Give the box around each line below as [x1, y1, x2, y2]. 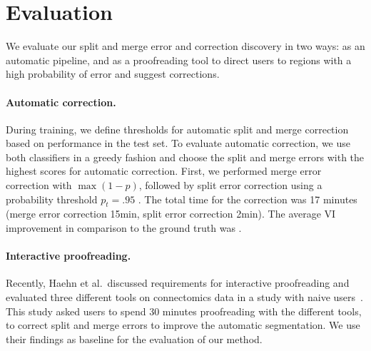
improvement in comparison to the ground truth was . [6, 220, 242, 235]
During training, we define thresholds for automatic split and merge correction [6, 121, 349, 136]
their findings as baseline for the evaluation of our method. [6, 331, 263, 346]
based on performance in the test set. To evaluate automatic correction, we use [6, 136, 351, 151]
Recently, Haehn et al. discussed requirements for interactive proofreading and [6, 275, 350, 290]
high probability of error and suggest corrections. [6, 66, 220, 81]
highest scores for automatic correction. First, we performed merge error [6, 163, 322, 178]
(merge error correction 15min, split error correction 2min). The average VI [6, 206, 336, 221]
